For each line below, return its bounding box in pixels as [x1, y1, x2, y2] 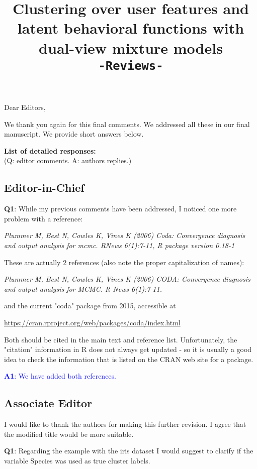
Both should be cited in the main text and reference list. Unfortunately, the [4, 334, 237, 344]
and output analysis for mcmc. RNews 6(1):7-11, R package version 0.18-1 [4, 240, 235, 251]
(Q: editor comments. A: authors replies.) [4, 155, 132, 166]
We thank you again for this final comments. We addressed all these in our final [4, 119, 250, 129]
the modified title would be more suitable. [4, 428, 134, 439]
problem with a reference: [4, 213, 83, 223]
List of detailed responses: [4, 145, 96, 156]
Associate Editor [4, 395, 93, 411]
